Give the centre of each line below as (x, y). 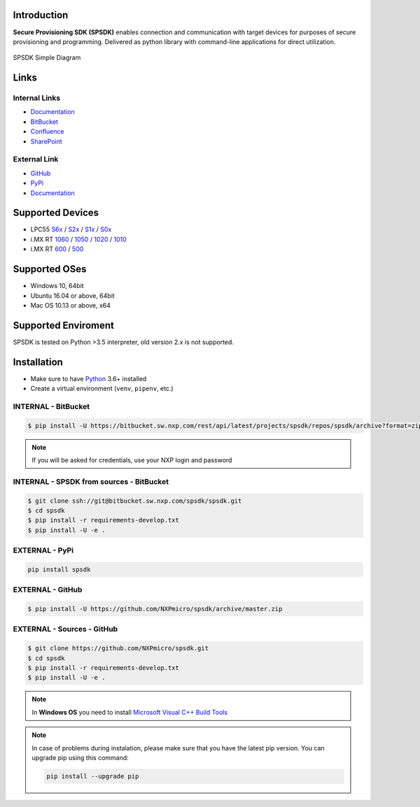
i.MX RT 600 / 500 (57, 249)
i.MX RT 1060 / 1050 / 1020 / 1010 (78, 239)
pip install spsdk (59, 569)
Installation (38, 362)
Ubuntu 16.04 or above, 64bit (72, 295)
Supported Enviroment (64, 325)
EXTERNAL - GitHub (48, 590)
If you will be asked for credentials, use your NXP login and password (132, 460)
